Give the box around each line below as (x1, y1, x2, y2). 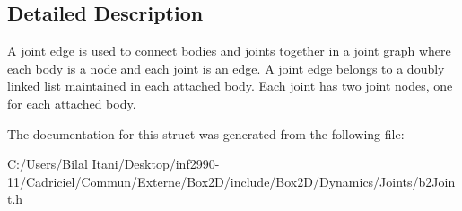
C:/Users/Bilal (7, 154, 88, 173)
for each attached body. (7, 93, 136, 112)
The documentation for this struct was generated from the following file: (7, 124, 405, 143)
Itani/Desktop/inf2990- (92, 154, 220, 173)
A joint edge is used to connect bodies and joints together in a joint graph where (7, 41, 451, 60)
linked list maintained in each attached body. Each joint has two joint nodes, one (7, 76, 453, 95)
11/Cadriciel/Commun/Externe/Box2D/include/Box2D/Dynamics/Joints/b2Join (7, 171, 456, 190)
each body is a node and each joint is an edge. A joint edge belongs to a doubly (7, 58, 445, 77)
